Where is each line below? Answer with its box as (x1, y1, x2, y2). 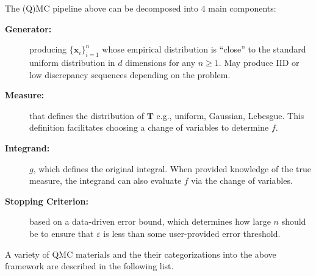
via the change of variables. (191, 174, 293, 187)
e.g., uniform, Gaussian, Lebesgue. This (156, 109, 304, 122)
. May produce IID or (218, 56, 300, 68)
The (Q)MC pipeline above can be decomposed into (5, 2, 199, 14)
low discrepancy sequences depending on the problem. (29, 68, 231, 81)
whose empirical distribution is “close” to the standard (102, 43, 306, 56)
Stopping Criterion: (5, 194, 88, 207)
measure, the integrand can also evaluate (29, 174, 182, 187)
